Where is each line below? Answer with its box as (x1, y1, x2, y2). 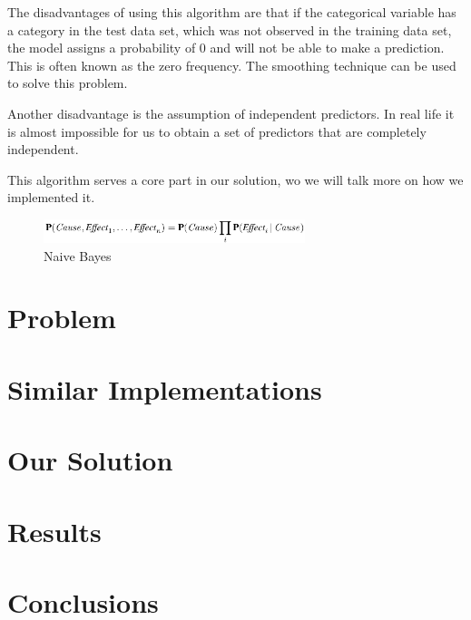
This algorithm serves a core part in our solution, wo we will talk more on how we (7, 170, 464, 189)
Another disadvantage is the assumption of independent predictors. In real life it (7, 103, 455, 122)
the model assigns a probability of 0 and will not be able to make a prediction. (7, 38, 445, 57)
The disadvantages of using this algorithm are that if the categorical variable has (7, 3, 456, 21)
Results (7, 512, 102, 549)
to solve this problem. (7, 73, 128, 92)
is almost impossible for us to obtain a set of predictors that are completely (7, 121, 427, 140)
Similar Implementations (7, 370, 322, 407)
